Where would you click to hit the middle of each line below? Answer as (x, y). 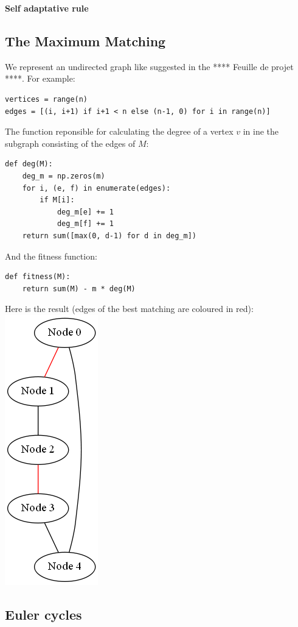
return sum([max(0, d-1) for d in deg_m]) (109, 236)
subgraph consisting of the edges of (70, 143)
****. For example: (40, 78)
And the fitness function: (51, 256)
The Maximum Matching (85, 41)
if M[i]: (57, 200)
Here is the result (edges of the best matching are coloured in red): (129, 309)
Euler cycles (43, 614)
